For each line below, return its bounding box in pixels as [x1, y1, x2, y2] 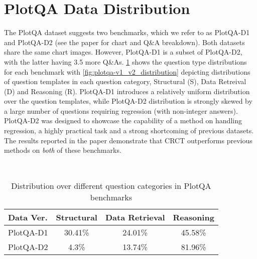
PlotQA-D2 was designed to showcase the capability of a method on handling [4, 115, 242, 126]
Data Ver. [8, 211, 48, 223]
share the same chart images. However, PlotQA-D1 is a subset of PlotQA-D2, [4, 47, 242, 57]
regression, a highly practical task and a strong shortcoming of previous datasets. [4, 125, 254, 136]
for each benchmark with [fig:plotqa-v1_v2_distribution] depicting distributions [4, 66, 250, 77]
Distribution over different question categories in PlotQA [11, 180, 211, 192]
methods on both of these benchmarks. [4, 145, 121, 155]
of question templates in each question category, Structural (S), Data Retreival [4, 76, 246, 87]
